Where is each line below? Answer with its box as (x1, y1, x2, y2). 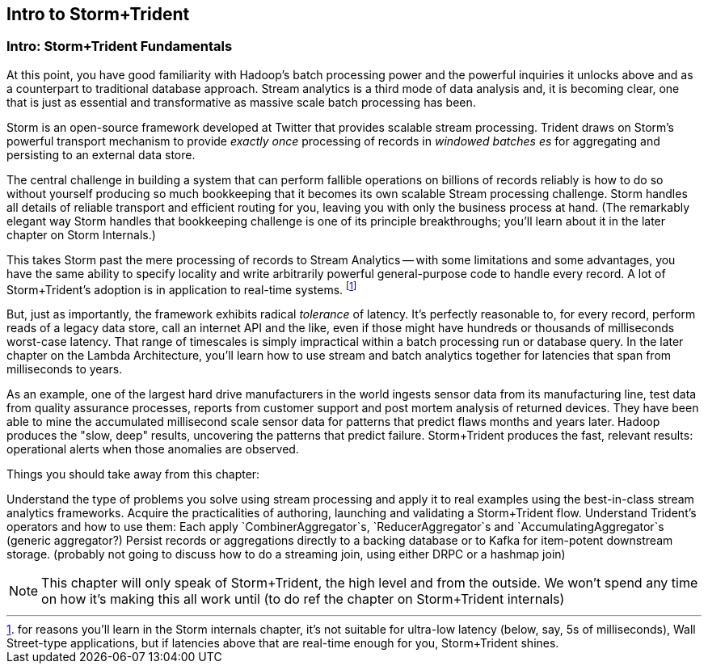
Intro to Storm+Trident (6, 4, 190, 24)
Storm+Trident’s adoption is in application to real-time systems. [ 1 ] (6, 280, 357, 297)
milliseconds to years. (6, 362, 123, 377)
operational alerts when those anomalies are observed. (6, 442, 299, 457)
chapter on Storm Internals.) (6, 227, 156, 242)
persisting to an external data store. (6, 147, 196, 162)
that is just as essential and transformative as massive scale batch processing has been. (6, 95, 476, 109)
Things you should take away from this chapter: (6, 467, 260, 482)
